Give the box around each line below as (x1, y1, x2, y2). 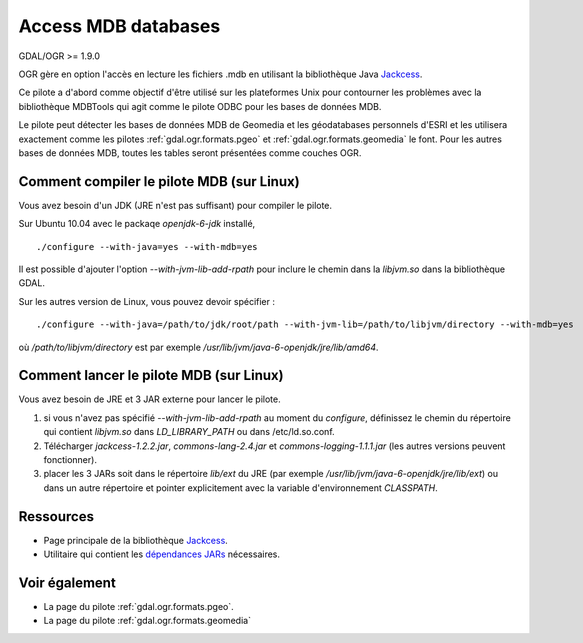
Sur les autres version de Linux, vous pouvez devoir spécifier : (18, 295, 275, 307)
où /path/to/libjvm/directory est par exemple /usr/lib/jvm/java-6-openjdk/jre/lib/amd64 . (18, 341, 379, 353)
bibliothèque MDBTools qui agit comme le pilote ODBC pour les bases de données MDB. (18, 100, 382, 112)
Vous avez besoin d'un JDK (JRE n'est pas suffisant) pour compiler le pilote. (18, 199, 333, 211)
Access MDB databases (18, 15, 221, 37)
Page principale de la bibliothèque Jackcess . (43, 534, 229, 546)
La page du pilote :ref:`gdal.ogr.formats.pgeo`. (43, 600, 234, 612)
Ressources (18, 508, 95, 525)
